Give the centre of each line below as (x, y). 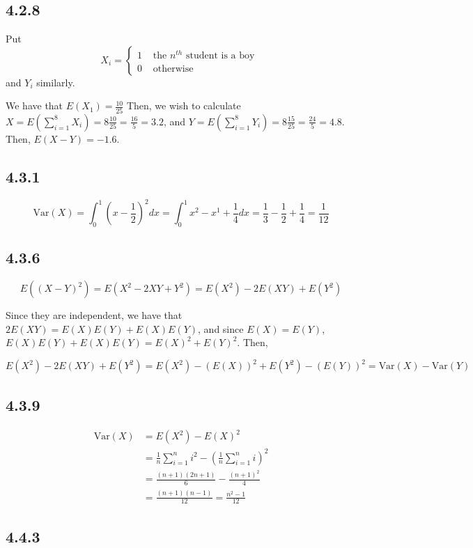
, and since (221, 328)
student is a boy (220, 55)
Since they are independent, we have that (94, 315)
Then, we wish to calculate (184, 105)
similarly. (56, 82)
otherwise (173, 69)
